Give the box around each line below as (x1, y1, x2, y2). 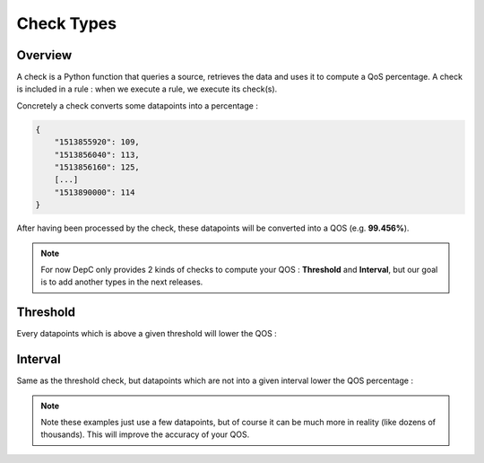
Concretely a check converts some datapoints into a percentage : (16, 100, 259, 111)
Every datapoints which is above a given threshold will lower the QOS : (16, 328, 277, 339)
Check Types (16, 13, 117, 33)
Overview (16, 48, 73, 63)
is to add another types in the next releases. (40, 276, 203, 287)
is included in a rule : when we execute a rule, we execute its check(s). (16, 83, 278, 94)
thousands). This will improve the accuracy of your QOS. (40, 429, 250, 440)
